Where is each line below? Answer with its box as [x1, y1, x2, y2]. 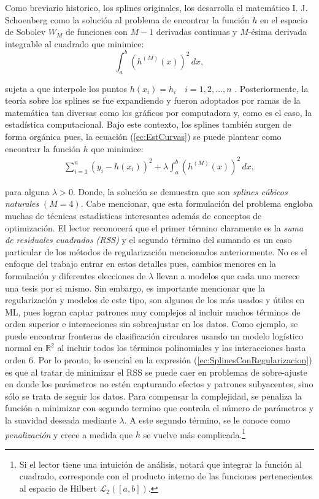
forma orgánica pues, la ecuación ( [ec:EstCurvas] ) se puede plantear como [5, 130, 282, 143]
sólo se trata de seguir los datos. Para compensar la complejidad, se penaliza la [5, 389, 302, 402]
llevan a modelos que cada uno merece [156, 269, 300, 282]
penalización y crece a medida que [5, 428, 133, 441]
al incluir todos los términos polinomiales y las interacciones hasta [57, 341, 306, 354]
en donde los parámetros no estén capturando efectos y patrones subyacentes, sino [5, 377, 313, 390]
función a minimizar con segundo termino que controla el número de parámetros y [5, 401, 314, 414]
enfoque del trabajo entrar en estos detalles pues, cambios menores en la [5, 257, 276, 270]
